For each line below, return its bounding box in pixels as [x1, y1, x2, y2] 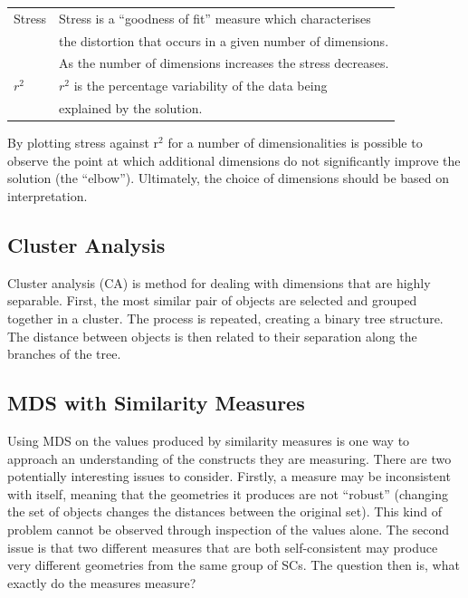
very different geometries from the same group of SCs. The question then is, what [7, 555, 460, 574]
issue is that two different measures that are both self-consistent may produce [7, 537, 438, 556]
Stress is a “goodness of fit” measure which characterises [58, 8, 371, 27]
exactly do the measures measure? [7, 573, 196, 592]
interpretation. [7, 187, 88, 205]
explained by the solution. [58, 99, 203, 118]
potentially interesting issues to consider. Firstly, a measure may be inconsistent [7, 467, 451, 486]
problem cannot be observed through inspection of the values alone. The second [7, 519, 450, 538]
